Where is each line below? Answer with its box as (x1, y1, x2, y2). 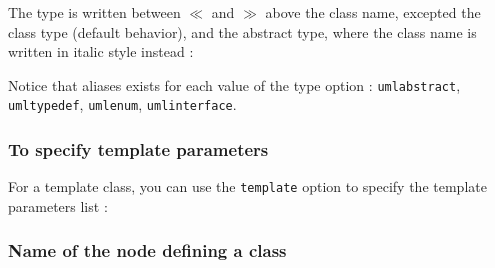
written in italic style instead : (8, 41, 194, 62)
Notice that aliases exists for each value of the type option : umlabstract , (8, 74, 461, 95)
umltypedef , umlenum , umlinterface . (8, 94, 237, 115)
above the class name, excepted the (265, 2, 481, 22)
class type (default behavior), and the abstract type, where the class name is (8, 21, 477, 42)
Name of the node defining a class (8, 238, 287, 263)
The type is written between (8, 2, 181, 22)
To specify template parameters (8, 137, 269, 162)
